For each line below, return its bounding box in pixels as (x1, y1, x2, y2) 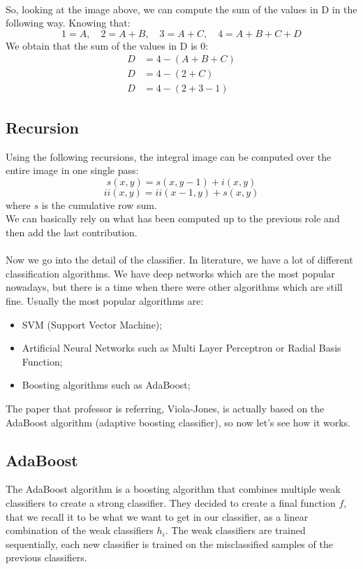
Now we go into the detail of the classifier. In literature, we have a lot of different (6, 252, 353, 267)
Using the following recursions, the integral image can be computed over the (6, 149, 332, 164)
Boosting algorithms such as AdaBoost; (22, 377, 191, 392)
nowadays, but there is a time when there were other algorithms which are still (6, 280, 343, 294)
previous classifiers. (6, 550, 87, 565)
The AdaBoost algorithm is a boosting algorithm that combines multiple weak (6, 482, 341, 496)
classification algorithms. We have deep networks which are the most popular (6, 266, 335, 280)
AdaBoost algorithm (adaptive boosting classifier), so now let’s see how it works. (6, 415, 351, 429)
